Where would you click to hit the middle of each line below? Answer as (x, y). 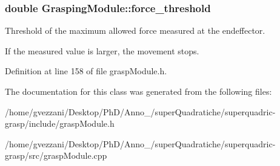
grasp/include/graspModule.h (60, 123)
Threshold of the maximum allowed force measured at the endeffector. (135, 30)
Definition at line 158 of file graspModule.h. (86, 71)
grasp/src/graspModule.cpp (56, 155)
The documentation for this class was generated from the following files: (138, 91)
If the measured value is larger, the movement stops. (102, 50)
